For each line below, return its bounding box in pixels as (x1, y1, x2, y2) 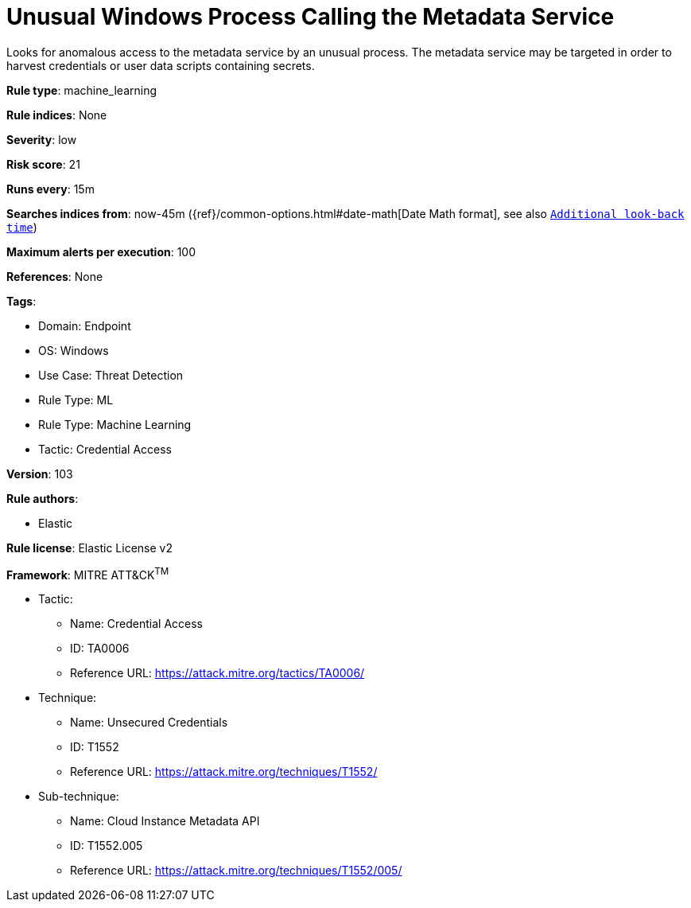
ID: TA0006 (70, 641, 130, 656)
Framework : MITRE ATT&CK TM (6, 565, 169, 582)
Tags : (6, 294, 37, 308)
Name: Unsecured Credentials (70, 715, 228, 730)
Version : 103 (6, 466, 73, 481)
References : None (6, 269, 103, 283)
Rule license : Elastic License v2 (6, 540, 173, 555)
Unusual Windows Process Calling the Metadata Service (6, 3, 615, 30)
